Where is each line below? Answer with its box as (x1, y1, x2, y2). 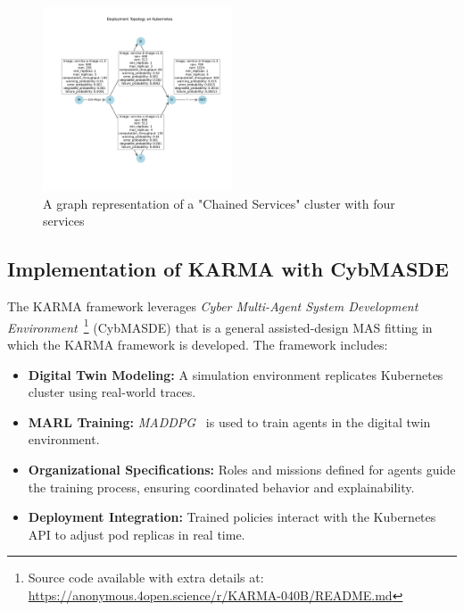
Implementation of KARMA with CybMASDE (7, 255, 449, 283)
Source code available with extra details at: (28, 568, 264, 587)
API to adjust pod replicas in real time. (28, 524, 245, 543)
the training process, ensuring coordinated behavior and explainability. (28, 477, 415, 496)
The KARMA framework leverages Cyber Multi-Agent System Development (7, 297, 418, 316)
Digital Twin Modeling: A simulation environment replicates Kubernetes (28, 365, 443, 384)
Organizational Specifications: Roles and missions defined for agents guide (28, 460, 456, 478)
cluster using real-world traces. (28, 383, 196, 401)
